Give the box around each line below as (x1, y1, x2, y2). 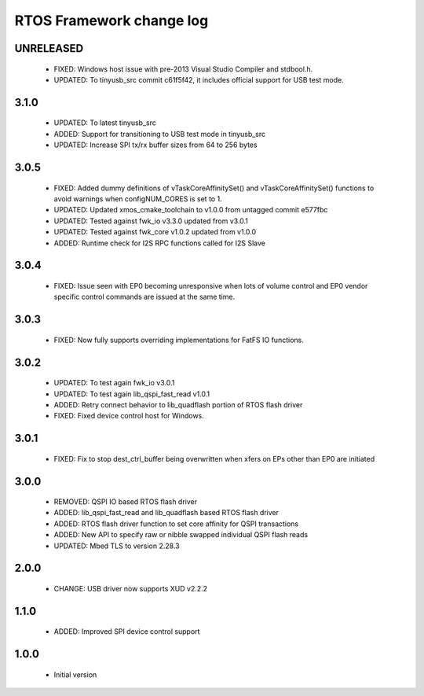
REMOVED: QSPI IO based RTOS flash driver (53, 497, 198, 506)
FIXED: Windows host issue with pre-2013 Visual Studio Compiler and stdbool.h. (53, 64, 313, 74)
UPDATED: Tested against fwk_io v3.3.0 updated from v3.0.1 (53, 216, 249, 226)
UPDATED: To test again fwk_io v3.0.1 (53, 378, 175, 388)
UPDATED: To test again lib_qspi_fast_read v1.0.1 (53, 389, 210, 399)
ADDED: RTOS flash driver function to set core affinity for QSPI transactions (53, 519, 299, 528)
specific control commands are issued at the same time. (53, 292, 236, 302)
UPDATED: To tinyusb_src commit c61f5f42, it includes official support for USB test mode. (53, 75, 345, 84)
